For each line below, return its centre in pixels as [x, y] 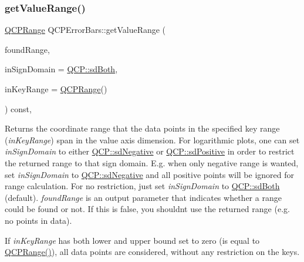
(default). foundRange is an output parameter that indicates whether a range [143, 197]
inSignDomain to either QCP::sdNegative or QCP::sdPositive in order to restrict [150, 151]
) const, [18, 108]
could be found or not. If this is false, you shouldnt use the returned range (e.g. [147, 209]
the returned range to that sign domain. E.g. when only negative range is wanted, [152, 162]
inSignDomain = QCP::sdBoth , [61, 69]
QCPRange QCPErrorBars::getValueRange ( [85, 30]
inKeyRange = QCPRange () [56, 89]
